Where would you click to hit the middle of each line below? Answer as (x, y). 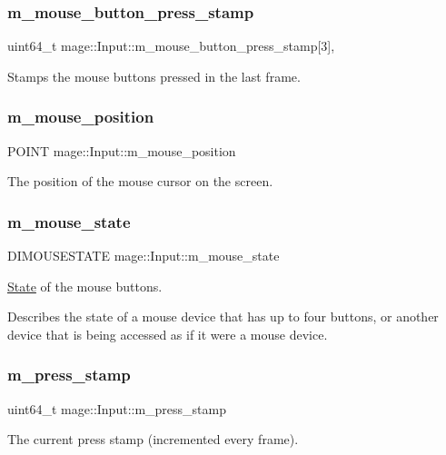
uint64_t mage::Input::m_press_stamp (117, 408)
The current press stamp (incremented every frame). (153, 439)
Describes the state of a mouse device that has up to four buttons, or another (223, 317)
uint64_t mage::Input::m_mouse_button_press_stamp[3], (171, 46)
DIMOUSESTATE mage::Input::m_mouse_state (144, 256)
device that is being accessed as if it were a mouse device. (168, 334)
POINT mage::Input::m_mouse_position (122, 150)
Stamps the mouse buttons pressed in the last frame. (154, 76)
